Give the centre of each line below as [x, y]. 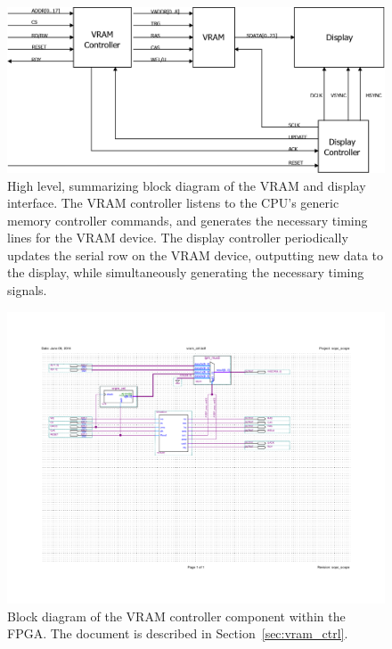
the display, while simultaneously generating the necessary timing [186, 272]
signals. [27, 290]
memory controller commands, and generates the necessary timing [188, 220]
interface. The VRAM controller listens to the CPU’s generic [173, 203]
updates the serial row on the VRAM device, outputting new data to [195, 255]
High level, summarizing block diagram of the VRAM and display [187, 185]
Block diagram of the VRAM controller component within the [176, 616]
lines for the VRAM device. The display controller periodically [178, 238]
